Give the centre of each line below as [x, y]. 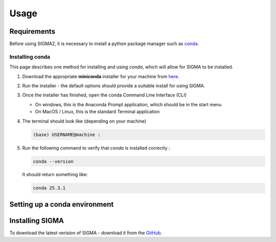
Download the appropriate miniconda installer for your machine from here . [101, 76]
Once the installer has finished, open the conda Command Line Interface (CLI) [104, 95]
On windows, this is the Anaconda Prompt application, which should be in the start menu [128, 104]
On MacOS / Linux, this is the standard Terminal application [98, 112]
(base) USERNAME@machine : [67, 135]
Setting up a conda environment [62, 204]
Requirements [32, 31]
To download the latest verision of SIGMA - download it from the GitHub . [86, 233]
